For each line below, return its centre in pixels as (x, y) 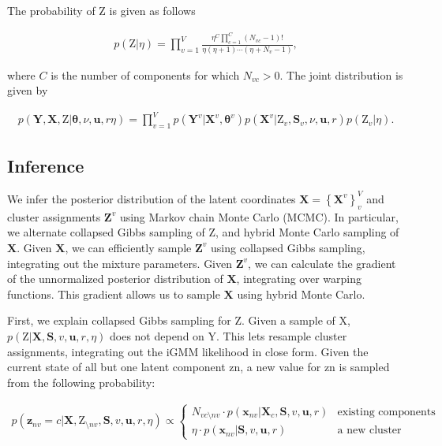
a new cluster (369, 431)
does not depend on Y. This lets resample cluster (228, 335)
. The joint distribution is (341, 74)
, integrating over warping (299, 279)
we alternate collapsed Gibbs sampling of (106, 232)
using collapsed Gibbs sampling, (288, 247)
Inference (46, 165)
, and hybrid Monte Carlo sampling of (307, 232)
